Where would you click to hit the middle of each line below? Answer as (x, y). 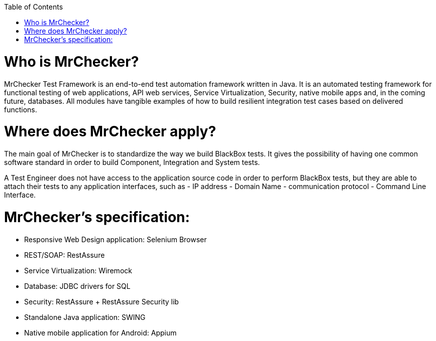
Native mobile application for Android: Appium (100, 332)
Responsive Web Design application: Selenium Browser (116, 239)
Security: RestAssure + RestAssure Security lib (101, 301)
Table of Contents (34, 7)
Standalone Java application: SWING (85, 317)
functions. (21, 109)
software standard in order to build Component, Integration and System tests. (132, 162)
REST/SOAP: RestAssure (65, 255)
